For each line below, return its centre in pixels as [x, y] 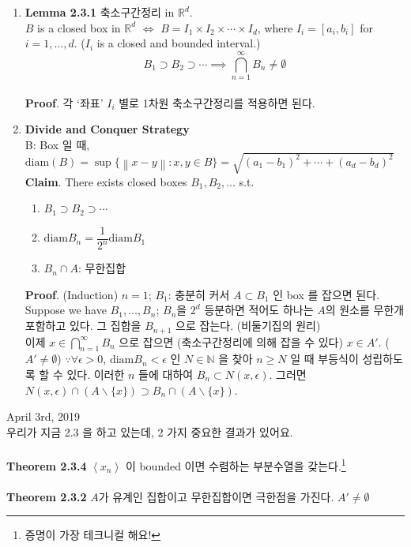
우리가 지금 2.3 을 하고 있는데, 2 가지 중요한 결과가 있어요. [150, 431]
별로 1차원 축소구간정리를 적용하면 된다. [217, 102]
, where [275, 27]
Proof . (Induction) [72, 294]
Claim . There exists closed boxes [106, 181]
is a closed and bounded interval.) [179, 43]
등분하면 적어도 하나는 [259, 310]
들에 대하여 [166, 374]
